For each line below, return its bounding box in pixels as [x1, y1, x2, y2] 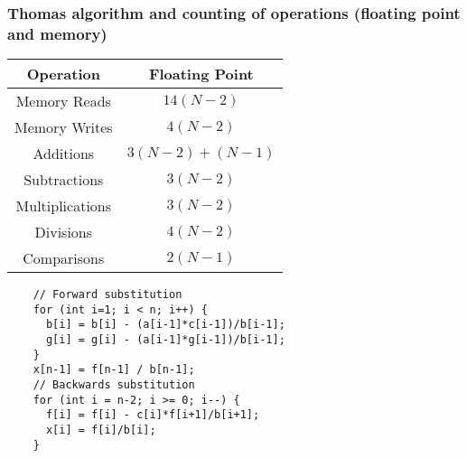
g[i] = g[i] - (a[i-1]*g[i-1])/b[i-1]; [45, 333, 285, 347]
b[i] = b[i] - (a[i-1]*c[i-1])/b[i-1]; [45, 318, 285, 332]
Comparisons [23, 248, 105, 269]
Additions [33, 143, 95, 164]
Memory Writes [14, 117, 113, 138]
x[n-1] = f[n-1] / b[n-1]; [33, 363, 195, 377]
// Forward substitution [33, 288, 182, 302]
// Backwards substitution [33, 379, 195, 392]
